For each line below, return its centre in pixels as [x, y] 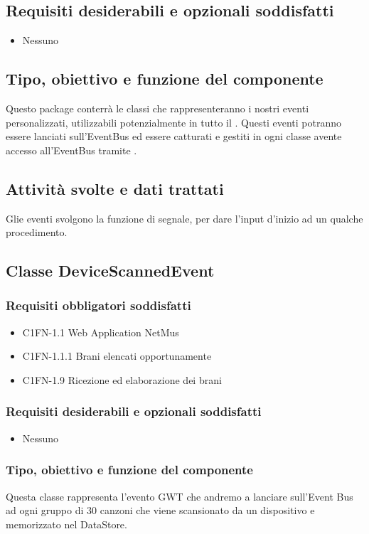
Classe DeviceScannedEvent [110, 271]
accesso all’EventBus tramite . [71, 150]
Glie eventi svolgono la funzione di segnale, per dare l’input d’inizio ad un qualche [184, 218]
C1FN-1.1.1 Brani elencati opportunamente [117, 356]
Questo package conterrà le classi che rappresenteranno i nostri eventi [157, 108]
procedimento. [37, 232]
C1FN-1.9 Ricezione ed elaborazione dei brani [122, 379]
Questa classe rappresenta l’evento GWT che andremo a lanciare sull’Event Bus [180, 496]
